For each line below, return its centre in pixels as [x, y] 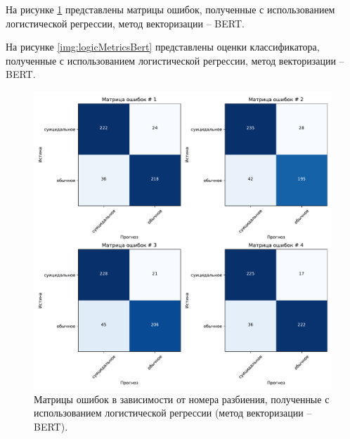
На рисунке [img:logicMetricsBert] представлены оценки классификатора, [163, 47]
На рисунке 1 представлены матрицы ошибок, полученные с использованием [170, 9]
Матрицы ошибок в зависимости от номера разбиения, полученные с [182, 399]
